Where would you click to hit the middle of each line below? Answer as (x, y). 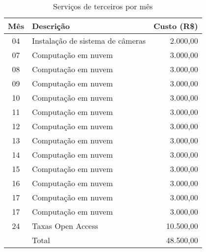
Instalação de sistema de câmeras (89, 41)
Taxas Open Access (65, 226)
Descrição (51, 26)
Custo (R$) (176, 26)
